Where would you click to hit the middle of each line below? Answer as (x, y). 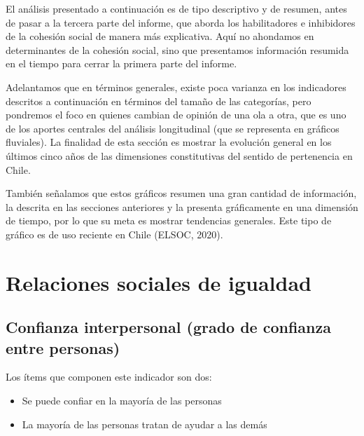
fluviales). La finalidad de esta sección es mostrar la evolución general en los (169, 142)
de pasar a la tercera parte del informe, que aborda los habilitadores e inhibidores (181, 22)
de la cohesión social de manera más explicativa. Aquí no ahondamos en (160, 36)
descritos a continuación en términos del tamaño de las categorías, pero (159, 101)
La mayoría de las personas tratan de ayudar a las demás (145, 424)
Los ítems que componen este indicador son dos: (109, 377)
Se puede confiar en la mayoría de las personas (122, 401)
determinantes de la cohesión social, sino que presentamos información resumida (177, 49)
